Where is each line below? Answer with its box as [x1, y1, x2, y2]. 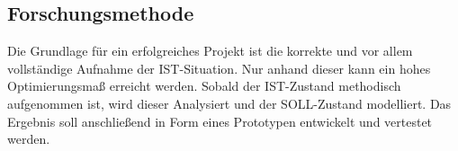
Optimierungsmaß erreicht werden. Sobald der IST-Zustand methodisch [7, 76, 401, 95]
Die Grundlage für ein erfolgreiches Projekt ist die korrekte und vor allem [7, 41, 413, 60]
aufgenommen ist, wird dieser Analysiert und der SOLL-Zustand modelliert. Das [7, 93, 452, 112]
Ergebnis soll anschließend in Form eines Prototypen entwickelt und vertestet [7, 111, 433, 130]
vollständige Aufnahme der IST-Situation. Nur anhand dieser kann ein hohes [7, 58, 431, 77]
